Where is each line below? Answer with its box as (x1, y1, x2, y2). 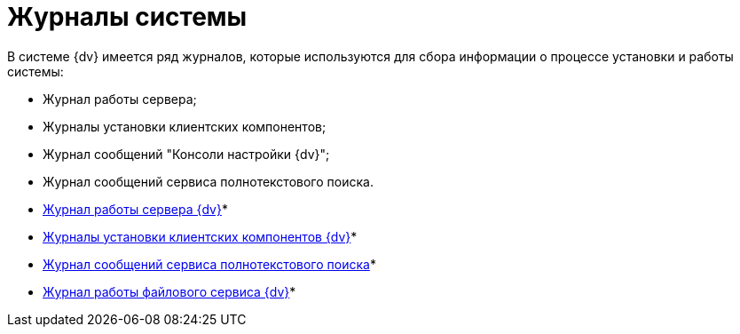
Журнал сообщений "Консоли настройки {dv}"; (43, 146, 330, 162)
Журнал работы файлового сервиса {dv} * (43, 283, 296, 299)
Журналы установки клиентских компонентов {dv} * (43, 228, 358, 244)
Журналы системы (7, 2, 248, 32)
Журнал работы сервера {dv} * (43, 201, 228, 217)
